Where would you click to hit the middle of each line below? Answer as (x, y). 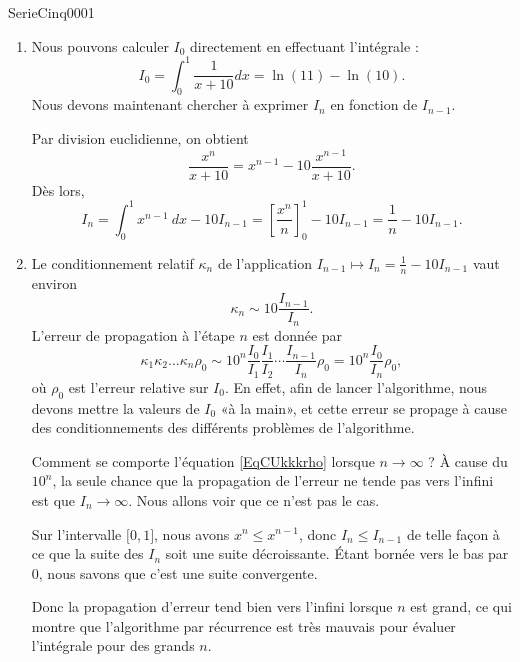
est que (53, 499)
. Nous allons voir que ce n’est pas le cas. (254, 499)
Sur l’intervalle (76, 533)
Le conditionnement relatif (112, 262)
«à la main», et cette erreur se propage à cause (363, 407)
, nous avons (192, 533)
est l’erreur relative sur (138, 386)
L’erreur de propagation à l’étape (133, 334)
